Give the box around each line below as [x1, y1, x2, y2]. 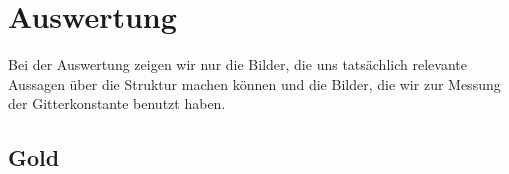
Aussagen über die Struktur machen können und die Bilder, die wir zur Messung [8, 73, 501, 94]
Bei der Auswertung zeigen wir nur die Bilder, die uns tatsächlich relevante [8, 54, 467, 75]
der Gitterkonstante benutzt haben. [8, 93, 226, 114]
